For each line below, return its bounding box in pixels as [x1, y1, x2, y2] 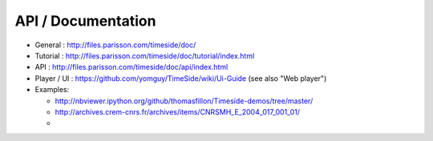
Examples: [34, 85, 70, 95]
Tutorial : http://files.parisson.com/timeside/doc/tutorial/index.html [34, 50, 255, 60]
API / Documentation [14, 12, 156, 30]
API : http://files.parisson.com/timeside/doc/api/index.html [34, 62, 229, 72]
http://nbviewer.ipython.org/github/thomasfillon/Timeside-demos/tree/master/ [55, 96, 314, 106]
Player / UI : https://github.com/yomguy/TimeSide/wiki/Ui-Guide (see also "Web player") [34, 73, 327, 83]
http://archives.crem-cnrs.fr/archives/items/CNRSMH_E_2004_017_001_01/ [55, 107, 301, 116]
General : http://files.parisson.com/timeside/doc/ [34, 40, 196, 50]
